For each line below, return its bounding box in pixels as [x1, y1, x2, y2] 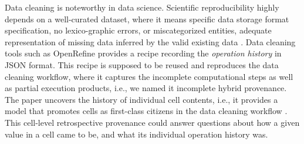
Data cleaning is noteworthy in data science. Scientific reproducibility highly [5, 1, 279, 13]
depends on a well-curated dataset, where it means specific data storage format [5, 12, 289, 25]
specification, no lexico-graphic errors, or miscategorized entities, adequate [5, 24, 272, 36]
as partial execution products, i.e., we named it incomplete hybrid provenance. [5, 82, 287, 94]
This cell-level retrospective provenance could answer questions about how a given [5, 116, 300, 128]
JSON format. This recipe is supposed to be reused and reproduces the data [5, 58, 279, 71]
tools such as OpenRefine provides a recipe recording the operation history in [5, 47, 282, 59]
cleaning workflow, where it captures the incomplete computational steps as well [5, 70, 293, 82]
